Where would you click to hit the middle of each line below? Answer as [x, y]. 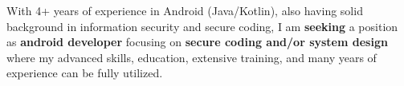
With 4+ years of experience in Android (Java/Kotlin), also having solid [185, 10]
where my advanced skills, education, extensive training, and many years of [192, 57]
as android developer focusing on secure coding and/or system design [197, 42]
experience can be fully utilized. [85, 73]
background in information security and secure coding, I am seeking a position [202, 26]
